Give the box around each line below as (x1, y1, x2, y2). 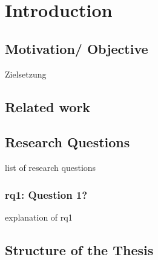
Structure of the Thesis (5, 240, 154, 259)
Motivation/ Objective (5, 39, 148, 58)
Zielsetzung (5, 67, 47, 80)
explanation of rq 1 (5, 210, 73, 223)
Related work (5, 97, 91, 116)
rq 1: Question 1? (5, 187, 88, 202)
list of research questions (5, 161, 96, 174)
